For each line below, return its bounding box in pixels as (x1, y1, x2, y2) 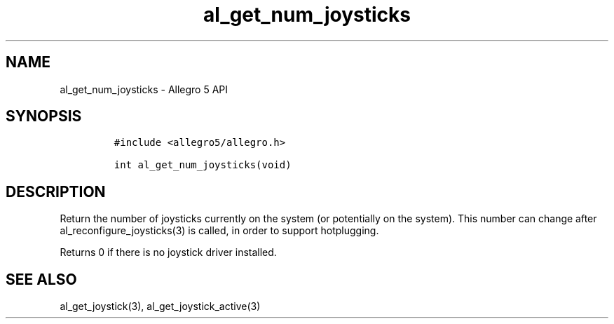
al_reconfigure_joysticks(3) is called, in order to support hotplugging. (60, 224, 379, 237)
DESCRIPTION (6, 182, 106, 201)
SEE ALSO (6, 270, 77, 288)
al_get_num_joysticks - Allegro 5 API (60, 83, 228, 95)
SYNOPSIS (6, 107, 82, 126)
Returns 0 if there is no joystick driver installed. (60, 246, 277, 259)
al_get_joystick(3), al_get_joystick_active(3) (60, 300, 261, 313)
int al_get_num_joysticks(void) (114, 159, 292, 171)
